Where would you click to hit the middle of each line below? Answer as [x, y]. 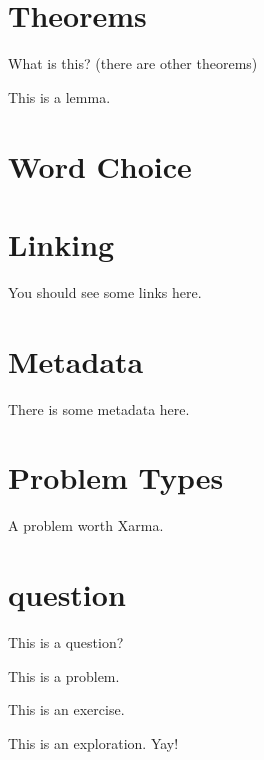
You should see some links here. [105, 291]
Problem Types [116, 477]
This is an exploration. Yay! [93, 742]
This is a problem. [64, 675]
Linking [61, 243]
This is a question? [66, 641]
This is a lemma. [59, 96]
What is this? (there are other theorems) [133, 63]
